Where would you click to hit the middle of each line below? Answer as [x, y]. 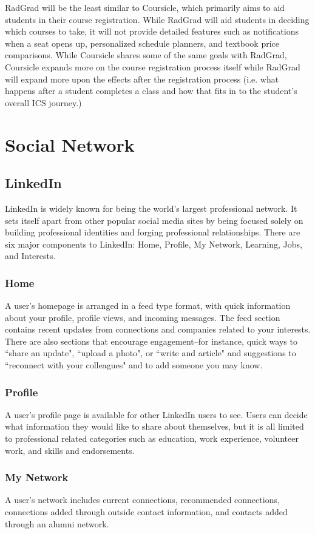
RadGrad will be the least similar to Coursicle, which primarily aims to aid [145, 7]
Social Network [70, 144]
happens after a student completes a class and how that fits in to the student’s [151, 91]
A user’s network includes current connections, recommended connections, [142, 500]
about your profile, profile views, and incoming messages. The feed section [143, 317]
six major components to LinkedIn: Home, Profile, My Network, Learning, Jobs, [154, 244]
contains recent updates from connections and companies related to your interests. [158, 329]
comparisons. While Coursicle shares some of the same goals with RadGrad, [146, 55]
